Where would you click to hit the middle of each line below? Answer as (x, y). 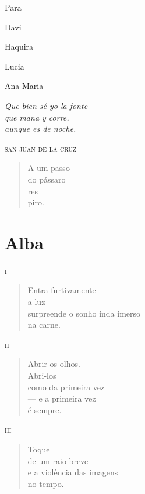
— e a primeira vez (62, 398)
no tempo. (46, 483)
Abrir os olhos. (54, 364)
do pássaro (47, 179)
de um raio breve (58, 460)
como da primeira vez (66, 387)
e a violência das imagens (73, 472)
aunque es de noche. (40, 128)
